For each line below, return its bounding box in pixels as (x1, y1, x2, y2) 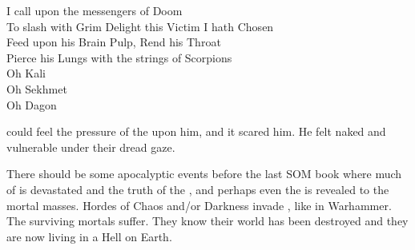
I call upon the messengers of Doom (6, 2, 183, 18)
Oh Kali (6, 65, 46, 81)
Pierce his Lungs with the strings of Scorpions (6, 49, 232, 65)
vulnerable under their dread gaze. (6, 138, 175, 155)
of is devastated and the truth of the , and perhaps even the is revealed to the (6, 181, 389, 197)
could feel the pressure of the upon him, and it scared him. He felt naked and (6, 123, 386, 140)
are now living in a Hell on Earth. (6, 228, 172, 244)
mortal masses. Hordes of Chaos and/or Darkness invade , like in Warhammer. (6, 196, 392, 213)
